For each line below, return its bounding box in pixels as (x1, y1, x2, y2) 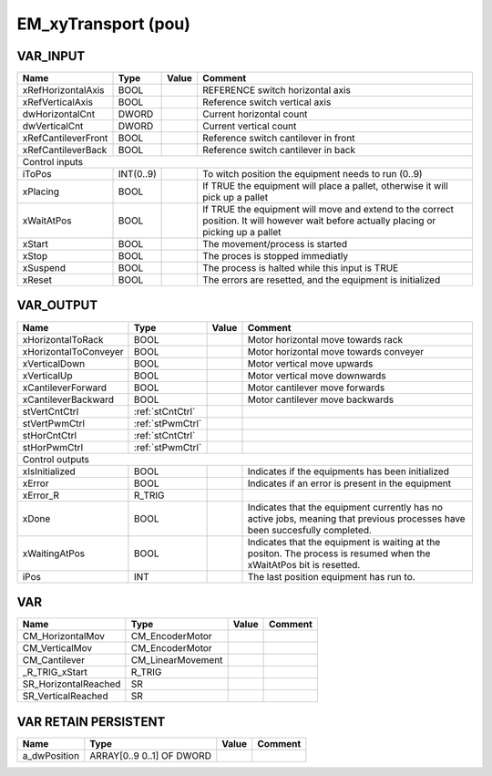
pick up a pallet (201, 191, 269, 204)
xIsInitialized (22, 465, 77, 478)
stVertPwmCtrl (22, 417, 86, 429)
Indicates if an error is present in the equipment (247, 477, 451, 490)
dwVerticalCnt (22, 119, 84, 132)
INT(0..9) (118, 168, 157, 181)
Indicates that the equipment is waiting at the (247, 535, 441, 548)
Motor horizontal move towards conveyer (247, 345, 425, 357)
